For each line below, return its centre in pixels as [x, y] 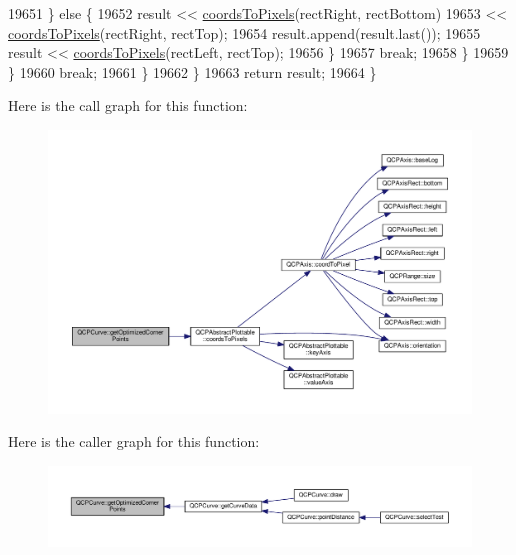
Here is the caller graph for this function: [134, 441]
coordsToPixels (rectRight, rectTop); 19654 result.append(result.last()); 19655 [244, 32]
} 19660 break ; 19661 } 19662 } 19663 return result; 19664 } [192, 71]
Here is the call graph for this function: [128, 105]
